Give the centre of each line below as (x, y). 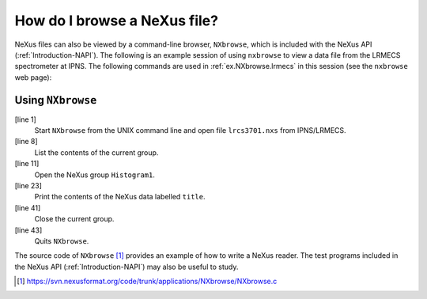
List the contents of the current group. (96, 152)
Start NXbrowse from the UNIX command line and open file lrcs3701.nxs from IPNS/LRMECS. (191, 131)
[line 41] (28, 208)
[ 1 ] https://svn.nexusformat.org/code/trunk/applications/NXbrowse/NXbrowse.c (147, 282)
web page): (33, 77)
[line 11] (27, 164)
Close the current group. (74, 219)
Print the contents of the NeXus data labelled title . (120, 197)
